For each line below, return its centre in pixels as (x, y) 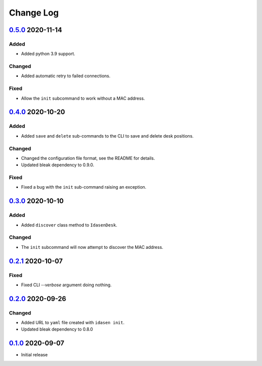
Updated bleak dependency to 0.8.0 (57, 329)
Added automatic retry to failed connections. (66, 76)
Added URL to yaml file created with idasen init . (73, 323)
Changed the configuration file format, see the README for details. (88, 158)
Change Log (34, 13)
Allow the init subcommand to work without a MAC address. (83, 98)
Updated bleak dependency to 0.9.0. (58, 165)
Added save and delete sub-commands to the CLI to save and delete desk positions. (107, 136)
